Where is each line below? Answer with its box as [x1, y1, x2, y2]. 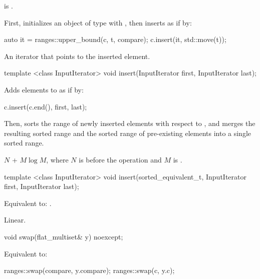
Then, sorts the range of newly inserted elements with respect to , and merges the [4, 118, 255, 128]
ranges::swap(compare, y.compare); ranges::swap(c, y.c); [4, 265, 175, 275]
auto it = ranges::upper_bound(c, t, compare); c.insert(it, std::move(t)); [4, 34, 226, 44]
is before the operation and [79, 154, 162, 164]
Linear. [4, 214, 26, 225]
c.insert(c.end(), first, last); [4, 101, 87, 111]
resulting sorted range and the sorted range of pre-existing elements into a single [4, 127, 251, 138]
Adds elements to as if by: [4, 84, 84, 94]
